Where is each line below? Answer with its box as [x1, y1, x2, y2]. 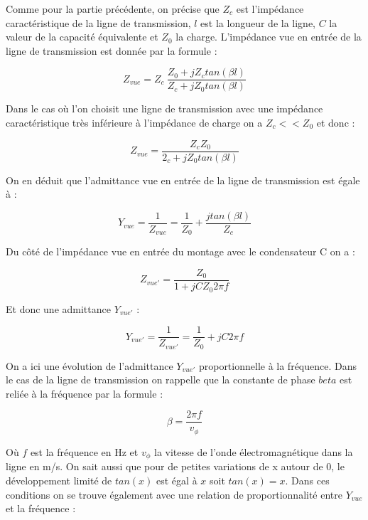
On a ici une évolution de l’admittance [6, 358, 173, 373]
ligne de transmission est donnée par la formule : [6, 43, 217, 58]
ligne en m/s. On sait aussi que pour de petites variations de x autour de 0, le [6, 459, 345, 474]
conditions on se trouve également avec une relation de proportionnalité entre [6, 487, 343, 502]
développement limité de [6, 472, 112, 487]
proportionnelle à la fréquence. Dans [198, 358, 357, 373]
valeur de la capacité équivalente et [6, 29, 158, 44]
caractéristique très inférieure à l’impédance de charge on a [6, 115, 263, 130]
